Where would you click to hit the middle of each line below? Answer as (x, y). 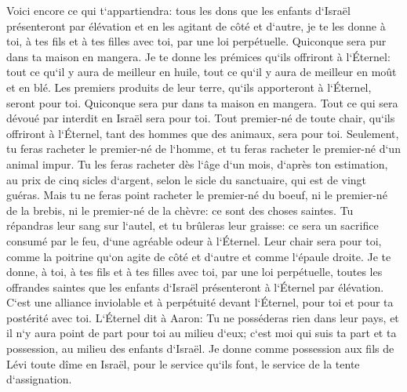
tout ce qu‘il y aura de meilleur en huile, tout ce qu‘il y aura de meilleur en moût (202, 72)
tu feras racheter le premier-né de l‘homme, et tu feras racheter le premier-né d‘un (203, 149)
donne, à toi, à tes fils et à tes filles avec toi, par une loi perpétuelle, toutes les (194, 272)
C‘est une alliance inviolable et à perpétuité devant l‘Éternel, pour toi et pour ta (200, 302)
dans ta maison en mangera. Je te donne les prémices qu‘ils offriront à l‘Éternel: (198, 56)
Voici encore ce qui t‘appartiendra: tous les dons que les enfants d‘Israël (178, 10)
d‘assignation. (39, 379)
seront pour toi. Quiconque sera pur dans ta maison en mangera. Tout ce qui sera (202, 102)
